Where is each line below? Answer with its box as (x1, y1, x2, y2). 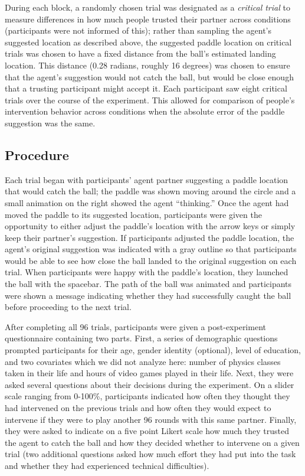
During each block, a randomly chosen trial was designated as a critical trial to (5, 1, 290, 13)
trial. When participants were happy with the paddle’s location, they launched (5, 266, 288, 278)
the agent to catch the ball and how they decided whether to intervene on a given (5, 436, 300, 448)
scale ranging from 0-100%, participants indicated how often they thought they (5, 390, 290, 402)
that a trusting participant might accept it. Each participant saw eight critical (5, 82, 287, 94)
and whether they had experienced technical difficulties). (5, 459, 209, 471)
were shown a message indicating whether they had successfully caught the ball (5, 289, 291, 301)
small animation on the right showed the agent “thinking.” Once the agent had (5, 196, 289, 208)
